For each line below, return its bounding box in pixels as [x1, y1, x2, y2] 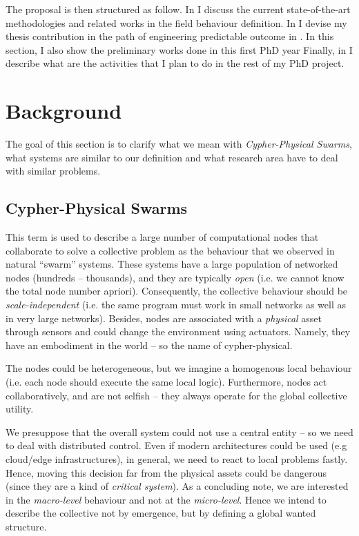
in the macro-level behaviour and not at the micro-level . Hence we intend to [6, 492, 327, 506]
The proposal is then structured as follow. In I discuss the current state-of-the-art [6, 2, 351, 16]
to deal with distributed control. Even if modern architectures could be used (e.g [6, 438, 347, 453]
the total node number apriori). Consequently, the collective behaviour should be [6, 284, 348, 298]
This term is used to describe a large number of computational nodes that [6, 230, 319, 244]
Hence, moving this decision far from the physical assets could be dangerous [6, 465, 327, 479]
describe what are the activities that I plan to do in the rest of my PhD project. [6, 56, 345, 70]
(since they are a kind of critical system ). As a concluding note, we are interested [6, 479, 349, 493]
